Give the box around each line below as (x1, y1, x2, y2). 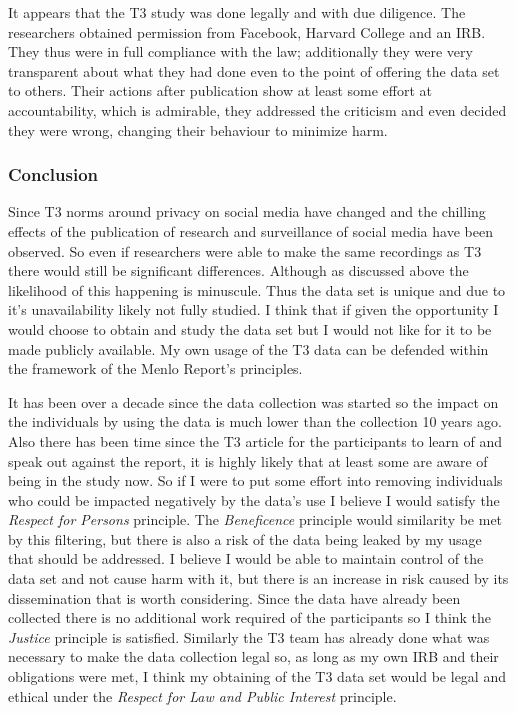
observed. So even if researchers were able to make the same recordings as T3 (8, 240, 482, 261)
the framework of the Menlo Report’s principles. (8, 358, 303, 379)
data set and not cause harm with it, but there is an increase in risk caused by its (8, 568, 509, 589)
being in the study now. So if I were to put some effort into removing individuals (8, 470, 503, 491)
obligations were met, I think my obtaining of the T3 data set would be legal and (8, 666, 506, 687)
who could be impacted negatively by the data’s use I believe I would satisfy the (8, 489, 500, 510)
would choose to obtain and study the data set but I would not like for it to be (8, 318, 492, 339)
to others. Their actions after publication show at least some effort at (8, 80, 433, 101)
